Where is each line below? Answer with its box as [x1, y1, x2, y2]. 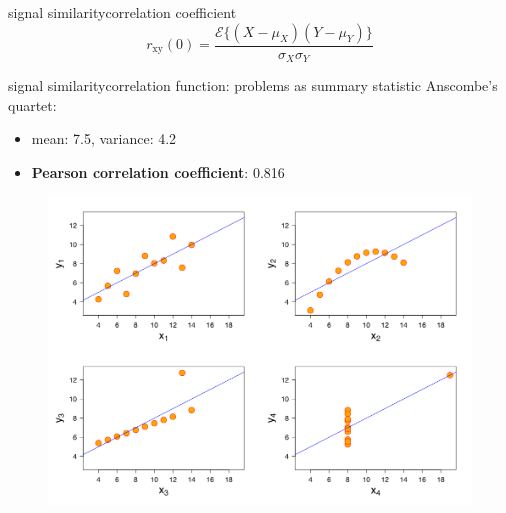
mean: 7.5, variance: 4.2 [31, 128, 177, 149]
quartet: [8, 94, 57, 115]
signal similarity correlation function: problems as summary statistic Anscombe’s [8, 75, 498, 96]
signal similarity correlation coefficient [8, 2, 237, 22]
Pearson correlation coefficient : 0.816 [31, 161, 285, 182]
